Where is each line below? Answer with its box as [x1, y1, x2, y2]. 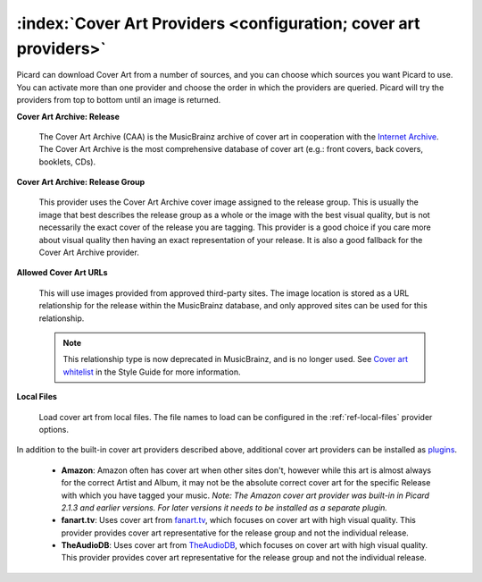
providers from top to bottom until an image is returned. [16, 95, 221, 105]
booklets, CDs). [38, 156, 96, 167]
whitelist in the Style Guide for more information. [62, 367, 241, 377]
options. [38, 424, 70, 434]
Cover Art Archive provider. [38, 247, 140, 258]
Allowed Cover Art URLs [16, 267, 108, 278]
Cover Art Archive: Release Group [16, 177, 145, 188]
